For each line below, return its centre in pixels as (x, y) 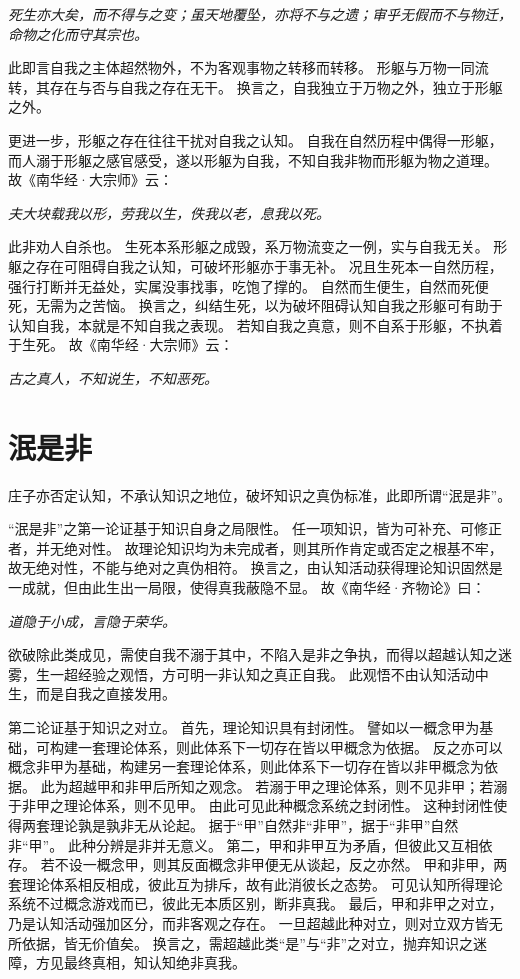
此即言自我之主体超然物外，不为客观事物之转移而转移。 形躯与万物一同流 (248, 67)
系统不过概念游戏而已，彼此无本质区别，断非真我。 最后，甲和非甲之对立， (255, 903)
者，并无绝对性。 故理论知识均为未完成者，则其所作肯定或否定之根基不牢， (255, 547)
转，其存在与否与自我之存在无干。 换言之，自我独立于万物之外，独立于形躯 (255, 86)
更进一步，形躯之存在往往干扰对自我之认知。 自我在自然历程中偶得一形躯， (255, 139)
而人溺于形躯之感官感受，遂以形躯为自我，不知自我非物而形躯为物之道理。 (253, 159)
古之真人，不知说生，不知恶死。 (113, 377)
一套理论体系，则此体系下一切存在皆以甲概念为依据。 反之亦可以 (290, 746)
